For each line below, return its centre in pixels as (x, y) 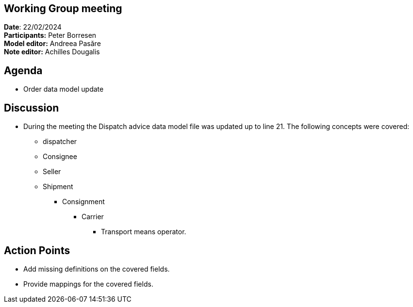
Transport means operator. (144, 232)
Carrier (93, 217)
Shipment (58, 187)
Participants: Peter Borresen (50, 35)
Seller (52, 172)
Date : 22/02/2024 (33, 27)
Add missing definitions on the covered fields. (97, 269)
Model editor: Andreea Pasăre (52, 44)
